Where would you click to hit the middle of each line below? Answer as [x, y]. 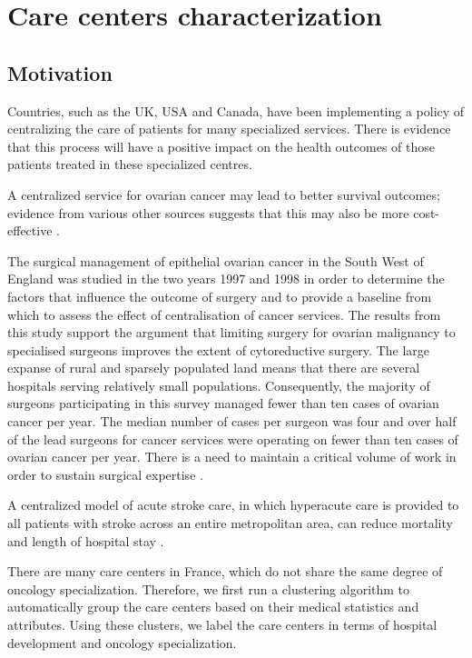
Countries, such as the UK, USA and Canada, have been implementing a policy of [236, 110]
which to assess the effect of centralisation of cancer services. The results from [224, 314]
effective [30, 230]
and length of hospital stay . [86, 540]
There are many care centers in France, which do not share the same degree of [225, 571]
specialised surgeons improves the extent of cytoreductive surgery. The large [218, 349]
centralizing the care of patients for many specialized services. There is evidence [229, 129]
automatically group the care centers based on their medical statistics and [213, 607]
